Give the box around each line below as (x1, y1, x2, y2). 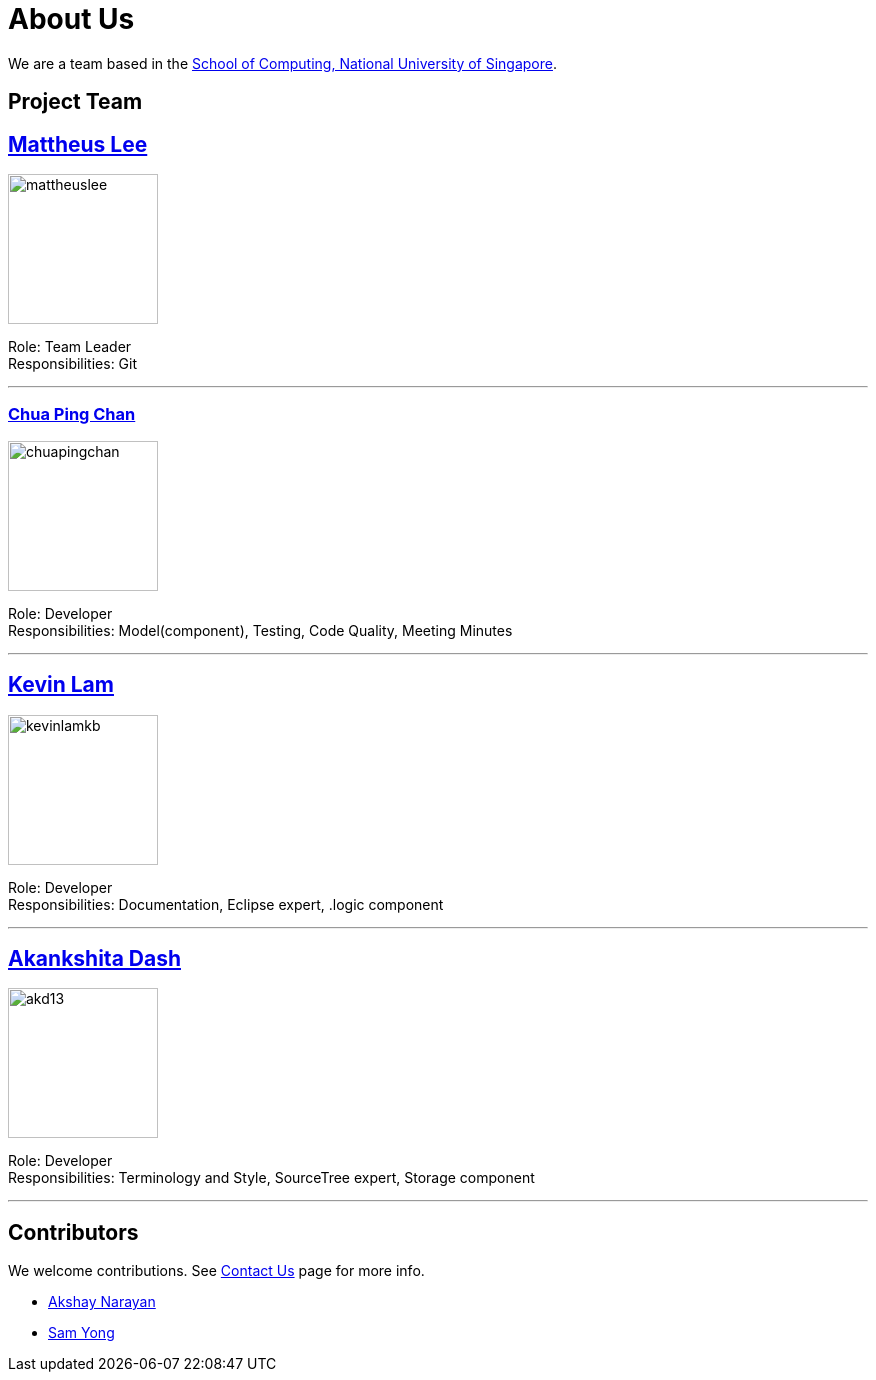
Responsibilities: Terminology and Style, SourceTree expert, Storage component (8, 1169, 535, 1187)
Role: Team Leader (8, 338, 132, 356)
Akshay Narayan (48, 1293, 156, 1311)
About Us (8, 2, 135, 36)
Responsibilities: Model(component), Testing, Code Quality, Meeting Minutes (8, 621, 513, 639)
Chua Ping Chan (8, 404, 136, 425)
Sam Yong (48, 1324, 115, 1342)
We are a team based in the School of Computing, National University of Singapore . (8, 54, 558, 72)
